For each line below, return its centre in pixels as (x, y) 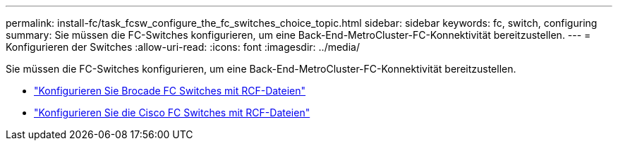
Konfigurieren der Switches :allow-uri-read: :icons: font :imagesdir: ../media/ (183, 47)
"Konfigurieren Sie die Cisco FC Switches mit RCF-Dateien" (172, 112)
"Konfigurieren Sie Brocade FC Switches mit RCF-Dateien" (170, 91)
